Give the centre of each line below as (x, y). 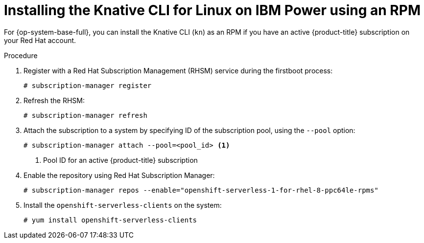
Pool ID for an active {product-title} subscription (120, 160)
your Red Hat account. (40, 40)
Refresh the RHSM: (54, 100)
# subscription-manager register (88, 85)
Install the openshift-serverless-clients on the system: (123, 205)
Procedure (21, 55)
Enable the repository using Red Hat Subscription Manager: (119, 175)
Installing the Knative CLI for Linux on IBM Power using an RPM (212, 10)
